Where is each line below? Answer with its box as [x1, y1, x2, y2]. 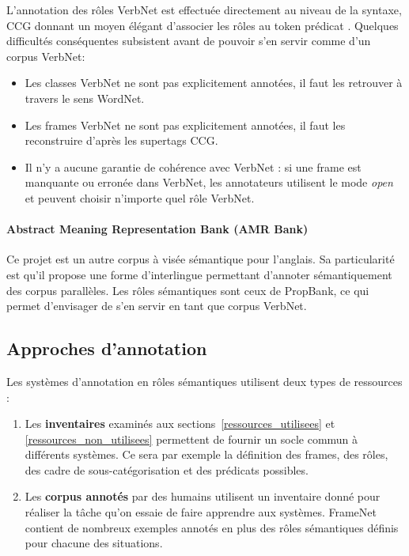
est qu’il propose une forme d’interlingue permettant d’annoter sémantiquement [6, 266, 392, 282]
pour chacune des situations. [25, 535, 163, 551]
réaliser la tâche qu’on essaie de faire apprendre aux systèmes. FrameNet [25, 504, 377, 520]
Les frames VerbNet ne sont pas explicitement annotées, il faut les [25, 116, 346, 133]
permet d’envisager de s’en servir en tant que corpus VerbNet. [6, 297, 307, 314]
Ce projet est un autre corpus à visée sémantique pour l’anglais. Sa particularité [6, 251, 395, 267]
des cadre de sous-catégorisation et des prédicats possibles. [25, 461, 309, 478]
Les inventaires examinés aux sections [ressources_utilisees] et [25, 415, 335, 432]
